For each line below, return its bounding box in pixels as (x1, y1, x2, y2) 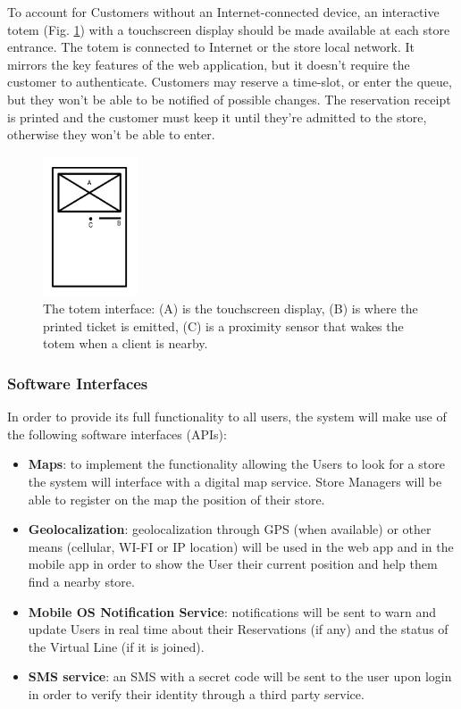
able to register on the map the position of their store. (28, 489, 325, 508)
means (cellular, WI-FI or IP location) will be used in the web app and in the (28, 537, 454, 555)
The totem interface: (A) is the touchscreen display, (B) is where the (43, 299, 418, 318)
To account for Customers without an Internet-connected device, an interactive (7, 3, 440, 21)
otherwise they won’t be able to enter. (7, 125, 215, 144)
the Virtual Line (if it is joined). (28, 637, 205, 655)
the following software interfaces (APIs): (7, 424, 227, 443)
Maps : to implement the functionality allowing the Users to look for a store (28, 455, 445, 473)
